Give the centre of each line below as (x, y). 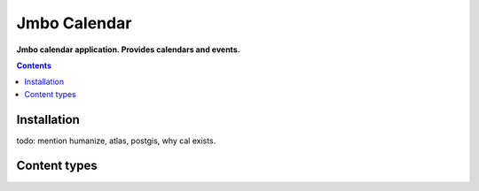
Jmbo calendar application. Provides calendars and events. (128, 50)
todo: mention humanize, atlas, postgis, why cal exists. (116, 141)
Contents (34, 65)
